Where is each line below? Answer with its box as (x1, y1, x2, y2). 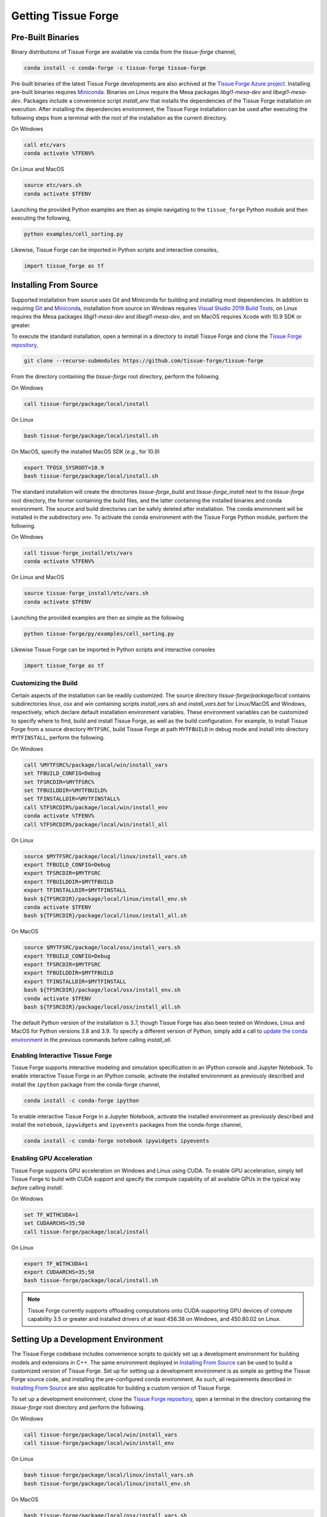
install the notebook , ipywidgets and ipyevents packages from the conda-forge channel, (11, 1121, 243, 1129)
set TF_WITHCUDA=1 (24, 1211, 79, 1218)
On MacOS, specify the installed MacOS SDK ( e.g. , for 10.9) (11, 448, 160, 455)
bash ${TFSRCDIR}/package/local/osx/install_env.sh (24, 987, 181, 993)
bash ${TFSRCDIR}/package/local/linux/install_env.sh (24, 895, 187, 902)
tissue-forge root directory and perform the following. (11, 1404, 145, 1411)
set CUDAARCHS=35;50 (24, 1220, 85, 1227)
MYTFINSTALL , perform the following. (11, 734, 105, 742)
